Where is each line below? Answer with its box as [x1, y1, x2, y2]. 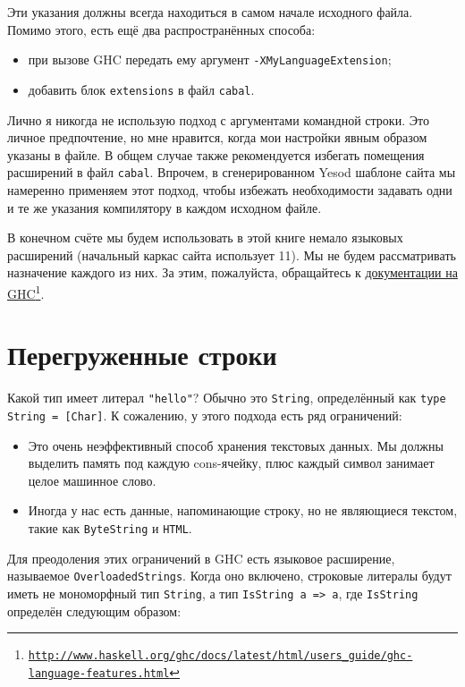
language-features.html [28, 666, 170, 680]
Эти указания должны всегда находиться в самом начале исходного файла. [7, 3, 413, 21]
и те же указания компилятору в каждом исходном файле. [7, 198, 322, 216]
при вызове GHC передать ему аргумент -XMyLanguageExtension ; [28, 50, 392, 69]
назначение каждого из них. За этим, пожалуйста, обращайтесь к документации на [7, 263, 458, 282]
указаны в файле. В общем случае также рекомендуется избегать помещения [7, 145, 425, 164]
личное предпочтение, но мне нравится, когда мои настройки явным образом [7, 128, 427, 147]
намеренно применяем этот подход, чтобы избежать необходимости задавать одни [7, 180, 452, 199]
